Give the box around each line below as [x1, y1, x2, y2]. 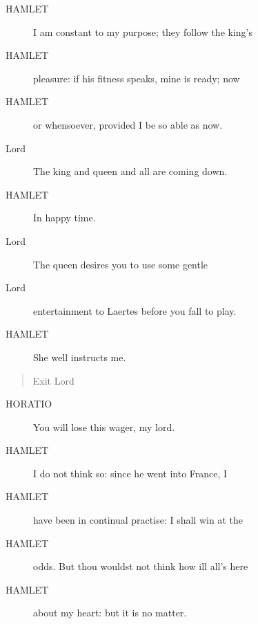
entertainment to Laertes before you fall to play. [33, 303, 237, 318]
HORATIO [6, 396, 52, 411]
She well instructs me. [33, 349, 126, 364]
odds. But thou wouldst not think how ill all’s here [33, 559, 248, 573]
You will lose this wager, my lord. [33, 419, 175, 434]
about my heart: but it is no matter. [33, 605, 187, 620]
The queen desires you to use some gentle [33, 257, 208, 271]
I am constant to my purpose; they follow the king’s [33, 24, 252, 39]
